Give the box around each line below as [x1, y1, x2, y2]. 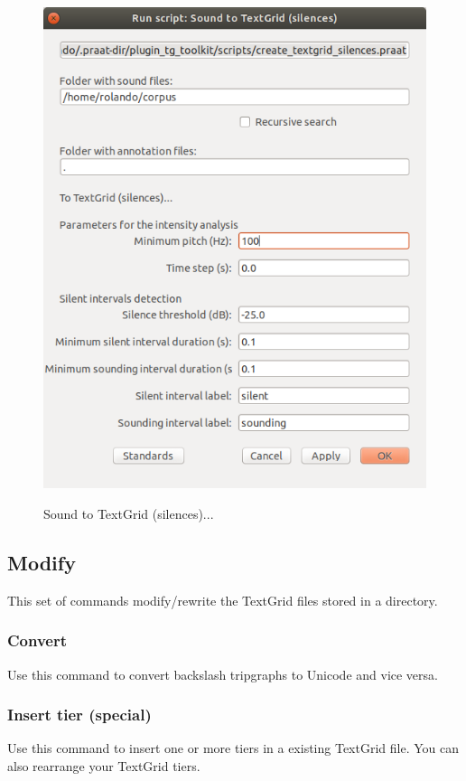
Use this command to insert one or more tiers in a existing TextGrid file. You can [7, 739, 459, 757]
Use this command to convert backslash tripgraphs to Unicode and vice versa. [7, 664, 438, 683]
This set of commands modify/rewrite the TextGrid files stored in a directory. [7, 590, 438, 609]
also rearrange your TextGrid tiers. [7, 757, 200, 776]
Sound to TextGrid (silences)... [43, 504, 214, 523]
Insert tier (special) [7, 703, 152, 726]
